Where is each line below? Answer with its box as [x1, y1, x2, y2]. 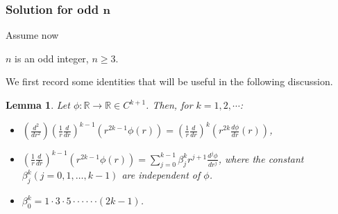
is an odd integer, [15, 51, 89, 65]
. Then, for [146, 98, 193, 112]
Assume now [6, 28, 59, 42]
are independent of [121, 168, 201, 182]
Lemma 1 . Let [6, 98, 70, 112]
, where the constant [218, 151, 304, 166]
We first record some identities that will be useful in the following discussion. [6, 74, 333, 89]
